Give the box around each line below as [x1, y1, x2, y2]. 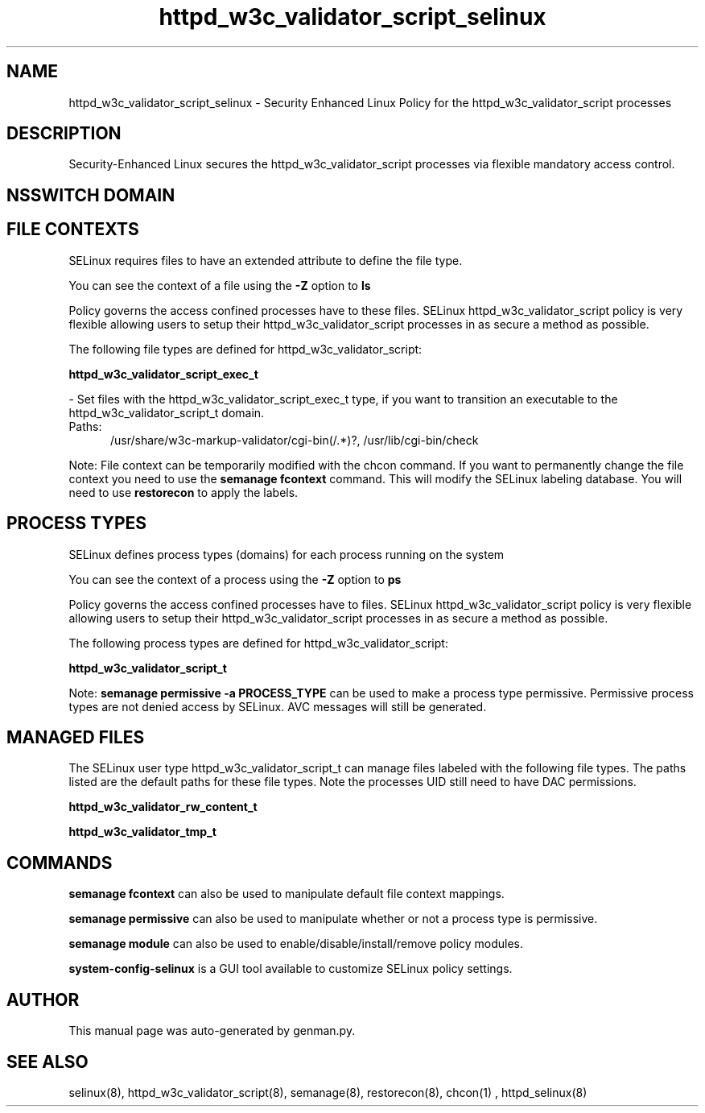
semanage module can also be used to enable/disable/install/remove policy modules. [68, 937, 524, 951]
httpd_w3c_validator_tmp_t [68, 825, 216, 839]
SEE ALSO [6, 1051, 89, 1072]
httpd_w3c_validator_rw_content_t [68, 800, 258, 814]
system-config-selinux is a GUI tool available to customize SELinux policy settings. [68, 962, 513, 976]
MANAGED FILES [6, 726, 145, 747]
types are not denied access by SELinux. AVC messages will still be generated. [68, 699, 487, 714]
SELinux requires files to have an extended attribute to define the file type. [68, 253, 463, 267]
